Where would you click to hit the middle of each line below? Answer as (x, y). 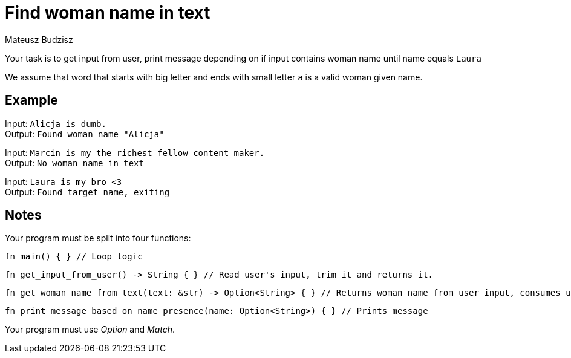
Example (31, 100)
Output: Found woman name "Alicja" (85, 134)
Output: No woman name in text (74, 163)
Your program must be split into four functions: (98, 238)
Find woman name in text (108, 13)
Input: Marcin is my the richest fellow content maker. (135, 152)
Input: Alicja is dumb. (56, 123)
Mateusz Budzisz (39, 39)
